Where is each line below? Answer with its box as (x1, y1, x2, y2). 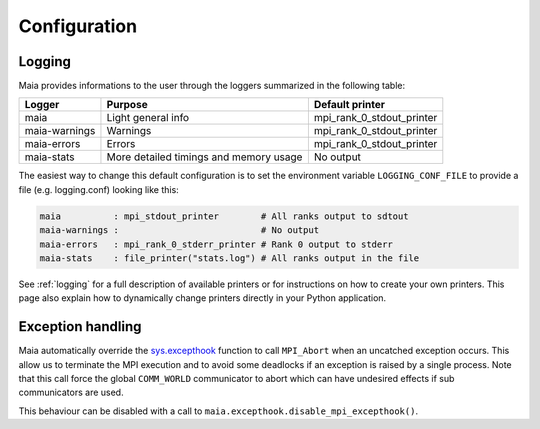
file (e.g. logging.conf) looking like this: (18, 183, 179, 195)
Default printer (313, 98, 385, 112)
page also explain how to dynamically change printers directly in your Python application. (18, 292, 387, 304)
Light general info (106, 111, 190, 125)
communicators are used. (18, 386, 124, 399)
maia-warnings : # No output (39, 225, 320, 236)
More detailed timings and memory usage (106, 150, 303, 164)
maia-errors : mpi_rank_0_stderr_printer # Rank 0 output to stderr (39, 238, 394, 250)
